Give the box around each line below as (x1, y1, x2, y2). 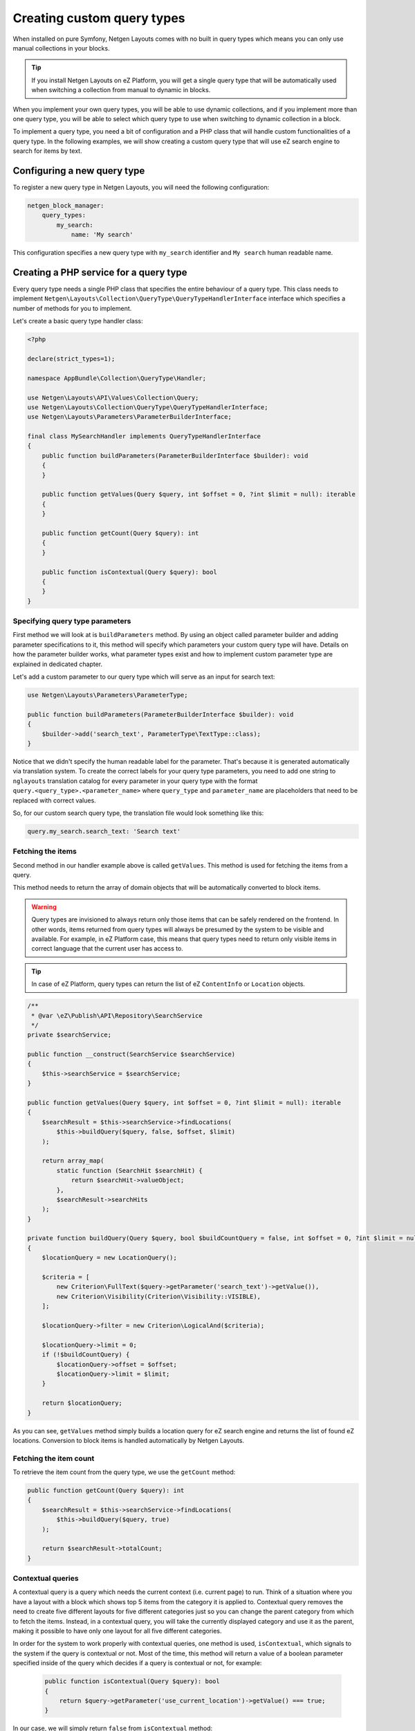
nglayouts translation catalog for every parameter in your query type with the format (12, 776, 258, 785)
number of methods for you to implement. (12, 304, 132, 312)
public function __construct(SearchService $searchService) (27, 1050, 236, 1059)
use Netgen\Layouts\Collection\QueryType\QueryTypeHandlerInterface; (27, 403, 268, 411)
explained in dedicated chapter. (12, 660, 103, 668)
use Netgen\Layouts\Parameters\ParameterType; (27, 691, 188, 699)
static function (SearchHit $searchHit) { (56, 1167, 203, 1174)
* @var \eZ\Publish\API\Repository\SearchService (31, 1012, 203, 1019)
